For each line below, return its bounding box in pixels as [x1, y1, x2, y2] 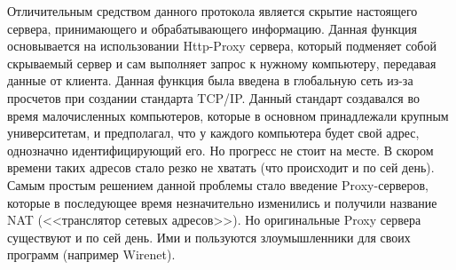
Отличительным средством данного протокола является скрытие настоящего [7, 2, 418, 20]
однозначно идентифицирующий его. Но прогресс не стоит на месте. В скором [7, 140, 434, 159]
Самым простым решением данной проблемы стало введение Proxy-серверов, [7, 175, 429, 194]
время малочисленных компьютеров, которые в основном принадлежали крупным [7, 106, 449, 124]
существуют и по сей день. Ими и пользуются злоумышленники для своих [7, 227, 411, 246]
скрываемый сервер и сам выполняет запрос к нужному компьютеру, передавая [7, 53, 436, 72]
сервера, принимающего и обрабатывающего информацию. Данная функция [7, 19, 418, 37]
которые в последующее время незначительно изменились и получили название [7, 193, 437, 211]
